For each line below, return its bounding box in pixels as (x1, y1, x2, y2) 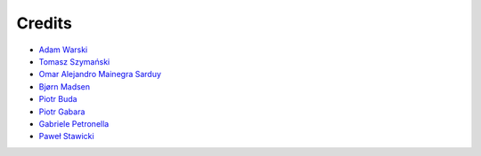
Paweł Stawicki (38, 131, 94, 142)
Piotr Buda (38, 94, 77, 105)
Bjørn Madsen (38, 81, 91, 92)
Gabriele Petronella (38, 118, 110, 129)
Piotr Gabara (38, 106, 86, 117)
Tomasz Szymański (38, 56, 110, 66)
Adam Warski (38, 44, 88, 55)
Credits (16, 13, 73, 33)
